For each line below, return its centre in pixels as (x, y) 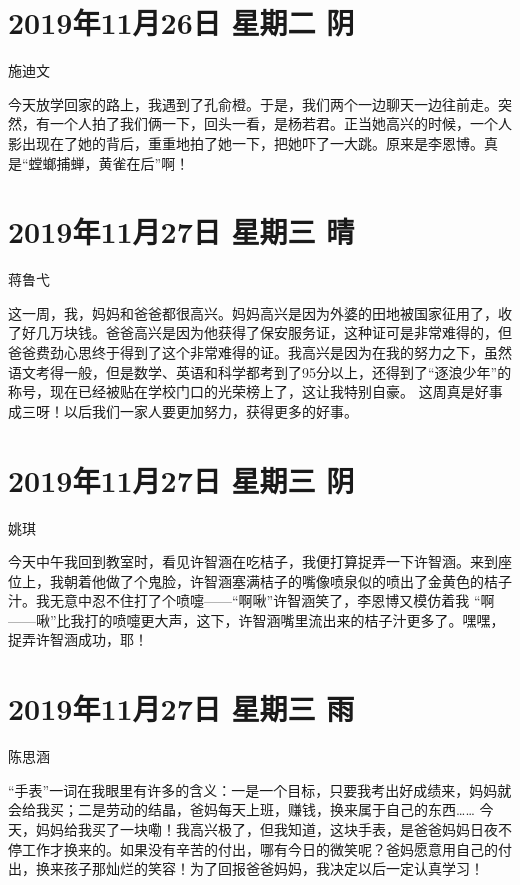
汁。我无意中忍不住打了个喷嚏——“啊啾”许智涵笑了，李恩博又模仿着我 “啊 (251, 600)
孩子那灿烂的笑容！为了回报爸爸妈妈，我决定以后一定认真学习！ (273, 868)
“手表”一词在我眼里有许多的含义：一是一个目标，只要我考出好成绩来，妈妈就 (260, 789)
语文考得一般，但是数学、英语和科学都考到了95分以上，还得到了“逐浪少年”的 (260, 371)
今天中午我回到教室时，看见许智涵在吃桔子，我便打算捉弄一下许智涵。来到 (253, 561)
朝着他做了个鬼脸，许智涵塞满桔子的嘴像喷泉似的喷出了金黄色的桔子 (287, 580)
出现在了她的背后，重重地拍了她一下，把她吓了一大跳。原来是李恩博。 (252, 142)
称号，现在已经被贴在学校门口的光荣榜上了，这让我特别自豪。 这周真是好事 (255, 391)
